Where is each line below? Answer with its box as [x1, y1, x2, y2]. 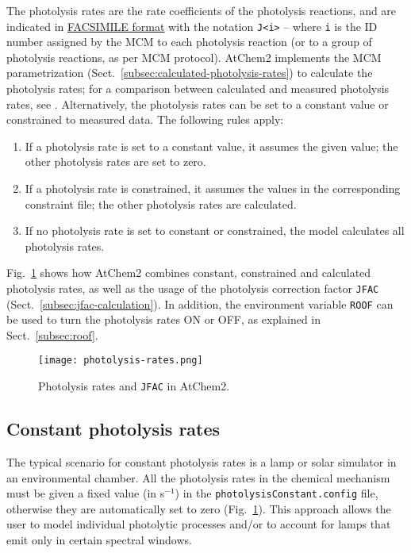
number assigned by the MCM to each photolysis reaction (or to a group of [6, 33, 372, 50]
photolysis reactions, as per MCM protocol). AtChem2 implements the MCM [6, 48, 382, 65]
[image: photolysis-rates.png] [38, 355, 203, 367]
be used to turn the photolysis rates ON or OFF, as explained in [6, 311, 321, 328]
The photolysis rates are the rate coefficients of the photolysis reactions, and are [6, 2, 397, 18]
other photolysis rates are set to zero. [25, 153, 206, 170]
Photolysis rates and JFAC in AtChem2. [38, 378, 230, 394]
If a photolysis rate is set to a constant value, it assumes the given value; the [25, 137, 398, 154]
